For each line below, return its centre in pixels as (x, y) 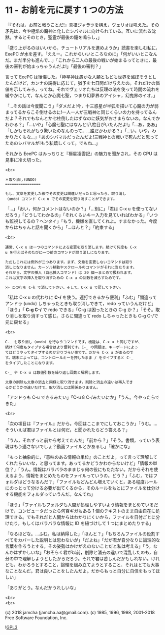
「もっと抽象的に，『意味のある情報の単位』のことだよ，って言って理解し (79, 457)
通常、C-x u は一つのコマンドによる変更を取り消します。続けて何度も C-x (71, 247)
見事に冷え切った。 (25, 159)
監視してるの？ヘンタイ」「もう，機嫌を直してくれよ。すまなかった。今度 (83, 221)
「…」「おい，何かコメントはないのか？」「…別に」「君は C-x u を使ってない (81, 209)
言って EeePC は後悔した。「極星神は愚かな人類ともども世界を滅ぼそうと (79, 77)
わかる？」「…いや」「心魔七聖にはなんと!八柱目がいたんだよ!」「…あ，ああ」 (82, 124)
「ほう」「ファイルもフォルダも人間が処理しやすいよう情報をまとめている (80, 504)
